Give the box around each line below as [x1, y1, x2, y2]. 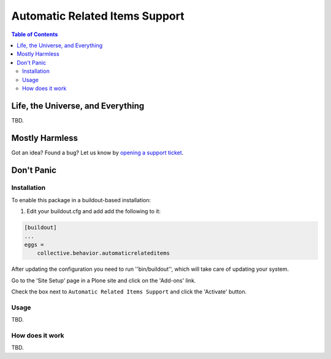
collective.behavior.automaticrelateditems [37, 250, 170, 257]
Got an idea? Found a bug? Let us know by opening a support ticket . [11, 149, 184, 156]
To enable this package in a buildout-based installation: [11, 196, 151, 203]
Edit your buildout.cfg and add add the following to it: [26, 208, 161, 215]
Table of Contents [11, 31, 58, 38]
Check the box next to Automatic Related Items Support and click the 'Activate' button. [11, 288, 247, 295]
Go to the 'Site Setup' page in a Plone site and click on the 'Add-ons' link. [11, 276, 196, 284]
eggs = [24, 241, 44, 248]
